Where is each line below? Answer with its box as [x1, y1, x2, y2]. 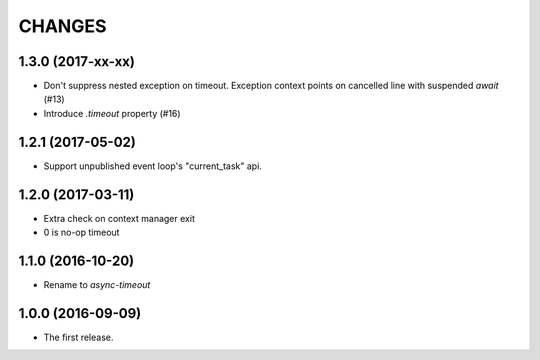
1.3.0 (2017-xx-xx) [18, 53, 135, 70]
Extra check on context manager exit [43, 212, 195, 224]
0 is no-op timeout [43, 226, 120, 239]
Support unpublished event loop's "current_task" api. [43, 160, 262, 172]
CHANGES [18, 15, 107, 37]
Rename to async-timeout [43, 278, 151, 290]
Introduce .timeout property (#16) [43, 107, 181, 119]
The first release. [43, 331, 114, 343]
